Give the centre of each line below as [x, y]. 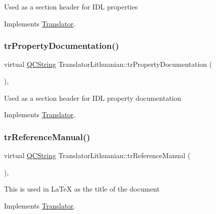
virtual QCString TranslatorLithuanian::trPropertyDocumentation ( [108, 64]
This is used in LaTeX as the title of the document [82, 189]
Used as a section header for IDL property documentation [93, 98]
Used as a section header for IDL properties [71, 6]
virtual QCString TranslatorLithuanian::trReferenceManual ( [97, 155]
